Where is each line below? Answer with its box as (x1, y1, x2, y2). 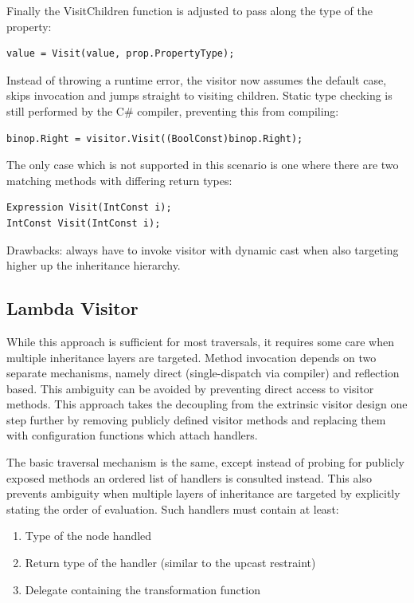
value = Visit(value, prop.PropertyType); (6, 48, 235, 60)
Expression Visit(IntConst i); (6, 202, 172, 214)
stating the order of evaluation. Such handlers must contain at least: (6, 500, 339, 517)
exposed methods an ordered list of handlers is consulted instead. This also (6, 469, 372, 486)
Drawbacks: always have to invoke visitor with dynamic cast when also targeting (6, 241, 399, 258)
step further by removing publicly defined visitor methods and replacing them (6, 411, 386, 428)
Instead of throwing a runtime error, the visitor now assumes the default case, (6, 71, 387, 88)
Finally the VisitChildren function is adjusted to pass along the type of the (6, 2, 373, 18)
